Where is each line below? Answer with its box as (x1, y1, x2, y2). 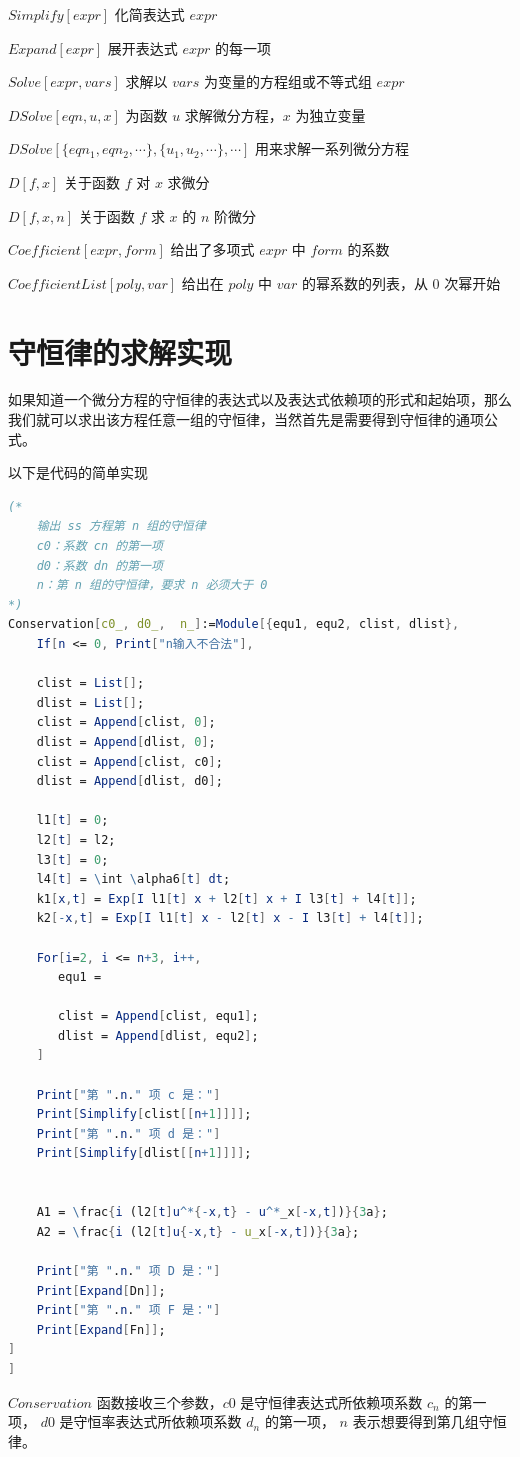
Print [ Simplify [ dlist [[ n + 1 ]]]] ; (36, 1146, 252, 1161)
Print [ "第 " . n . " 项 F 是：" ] (36, 1303, 221, 1318)
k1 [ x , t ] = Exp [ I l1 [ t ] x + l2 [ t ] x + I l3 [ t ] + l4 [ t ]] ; (36, 891, 417, 906)
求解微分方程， (184, 104, 283, 125)
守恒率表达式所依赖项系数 (73, 1411, 242, 1432)
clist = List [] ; (36, 676, 145, 691)
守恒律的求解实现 (8, 331, 233, 372)
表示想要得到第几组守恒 (352, 1411, 507, 1432)
